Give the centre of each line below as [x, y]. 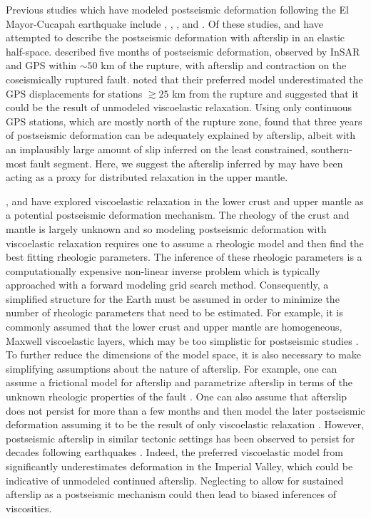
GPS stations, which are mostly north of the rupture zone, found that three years [184, 121]
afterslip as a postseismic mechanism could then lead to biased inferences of [171, 494]
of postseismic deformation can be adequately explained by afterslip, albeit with [181, 135]
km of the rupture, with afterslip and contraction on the [224, 65]
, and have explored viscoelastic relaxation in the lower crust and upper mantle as [185, 201]
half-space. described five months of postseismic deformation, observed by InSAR [183, 51]
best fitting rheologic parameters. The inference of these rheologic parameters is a [184, 257]
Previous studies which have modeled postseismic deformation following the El [177, 9]
